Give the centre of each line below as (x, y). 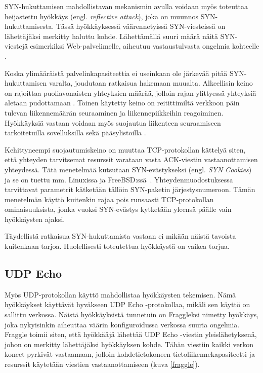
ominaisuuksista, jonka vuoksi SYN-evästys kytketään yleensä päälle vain (118, 209)
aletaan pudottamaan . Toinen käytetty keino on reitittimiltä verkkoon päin (122, 103)
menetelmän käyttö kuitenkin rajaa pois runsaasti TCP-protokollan (109, 199)
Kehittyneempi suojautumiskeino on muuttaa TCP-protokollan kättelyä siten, (125, 149)
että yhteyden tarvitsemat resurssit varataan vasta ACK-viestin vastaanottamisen (131, 159)
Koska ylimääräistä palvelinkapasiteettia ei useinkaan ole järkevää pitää (116, 73)
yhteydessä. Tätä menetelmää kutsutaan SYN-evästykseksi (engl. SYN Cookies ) (128, 169)
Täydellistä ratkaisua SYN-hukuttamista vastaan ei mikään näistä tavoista (120, 236)
